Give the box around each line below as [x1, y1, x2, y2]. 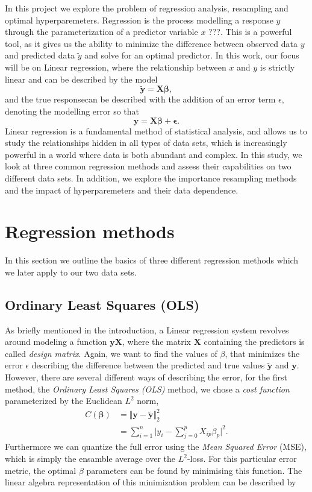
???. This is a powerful [208, 25, 292, 38]
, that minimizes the [225, 347, 300, 359]
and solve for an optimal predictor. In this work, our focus [84, 49, 299, 61]
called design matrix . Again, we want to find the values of [5, 347, 217, 359]
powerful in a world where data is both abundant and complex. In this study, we [5, 148, 302, 160]
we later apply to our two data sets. [5, 265, 137, 278]
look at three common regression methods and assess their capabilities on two [5, 160, 292, 172]
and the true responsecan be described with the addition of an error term [5, 93, 276, 106]
